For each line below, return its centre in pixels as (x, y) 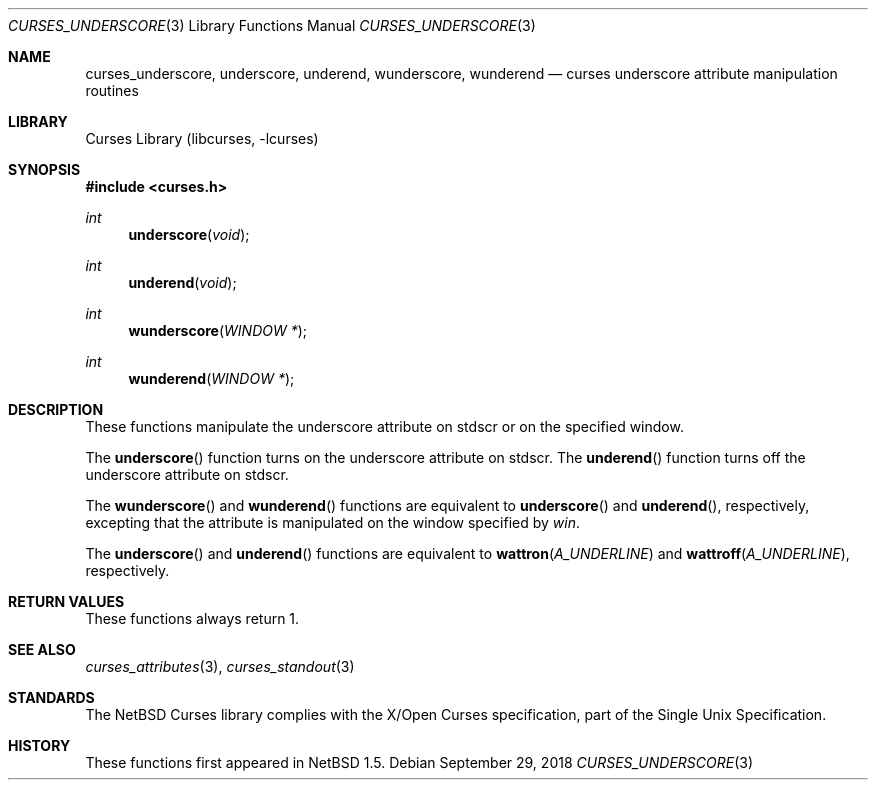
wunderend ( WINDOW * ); (211, 378)
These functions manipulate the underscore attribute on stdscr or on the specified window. (384, 426)
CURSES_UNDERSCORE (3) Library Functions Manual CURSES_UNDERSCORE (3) (272, 25)
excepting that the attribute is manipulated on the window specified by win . (333, 522)
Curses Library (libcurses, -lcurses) (202, 138)
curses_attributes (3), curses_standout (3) (220, 666)
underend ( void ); (182, 282)
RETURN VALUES (66, 601)
